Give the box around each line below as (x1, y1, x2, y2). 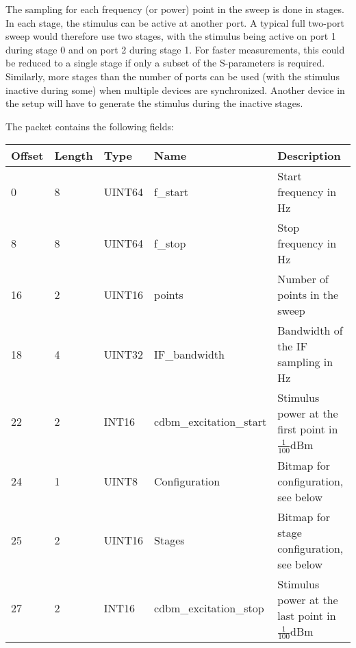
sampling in (277, 354, 333, 370)
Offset (11, 147, 44, 164)
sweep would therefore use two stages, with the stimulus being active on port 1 (5, 29, 336, 43)
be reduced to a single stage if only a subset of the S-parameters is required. (5, 56, 325, 70)
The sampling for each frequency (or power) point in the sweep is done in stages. (5, 2, 344, 16)
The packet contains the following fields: (5, 119, 174, 133)
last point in (277, 607, 336, 623)
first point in (277, 421, 338, 437)
